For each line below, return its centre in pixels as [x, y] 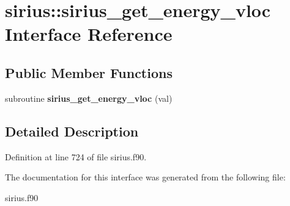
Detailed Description [72, 131]
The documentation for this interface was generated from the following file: [145, 177]
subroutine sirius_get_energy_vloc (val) [89, 98]
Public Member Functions [89, 72]
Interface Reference [89, 34]
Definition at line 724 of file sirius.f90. [76, 156]
